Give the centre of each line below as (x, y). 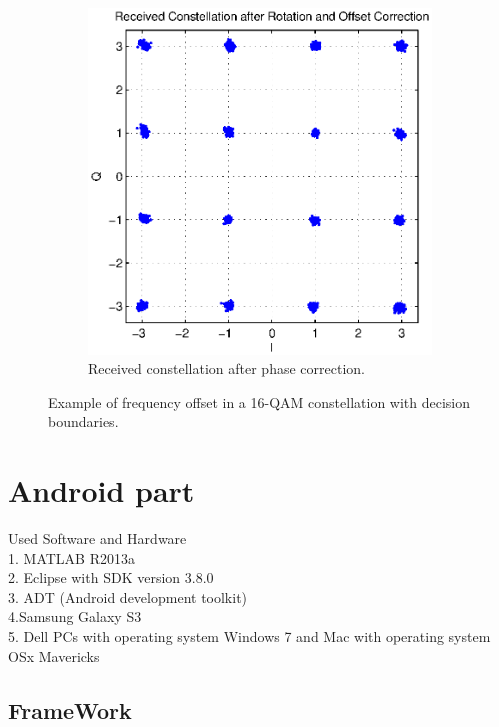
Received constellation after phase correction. (226, 368)
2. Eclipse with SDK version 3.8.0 (111, 577)
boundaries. (83, 421)
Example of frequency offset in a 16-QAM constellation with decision (259, 401)
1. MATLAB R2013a (71, 557)
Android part (101, 490)
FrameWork (70, 709)
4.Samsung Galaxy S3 (75, 616)
